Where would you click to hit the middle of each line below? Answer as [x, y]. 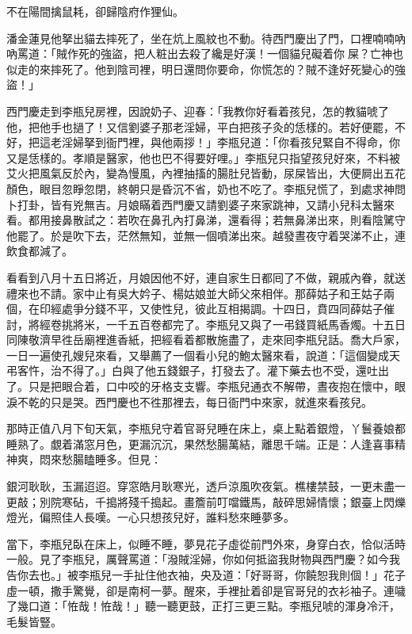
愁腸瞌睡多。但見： [111, 459]
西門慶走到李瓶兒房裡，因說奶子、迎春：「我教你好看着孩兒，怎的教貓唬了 [198, 111]
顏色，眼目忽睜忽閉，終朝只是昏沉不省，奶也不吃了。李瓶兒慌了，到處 [189, 188]
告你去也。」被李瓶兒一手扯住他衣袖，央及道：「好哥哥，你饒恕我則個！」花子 [206, 575]
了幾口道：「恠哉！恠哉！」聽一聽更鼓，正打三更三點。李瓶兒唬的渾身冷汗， [203, 606]
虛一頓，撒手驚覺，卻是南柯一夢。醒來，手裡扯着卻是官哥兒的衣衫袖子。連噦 [206, 590]
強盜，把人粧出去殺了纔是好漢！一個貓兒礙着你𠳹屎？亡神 [246, 53]
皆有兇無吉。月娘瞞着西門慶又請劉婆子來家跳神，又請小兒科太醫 [217, 204]
